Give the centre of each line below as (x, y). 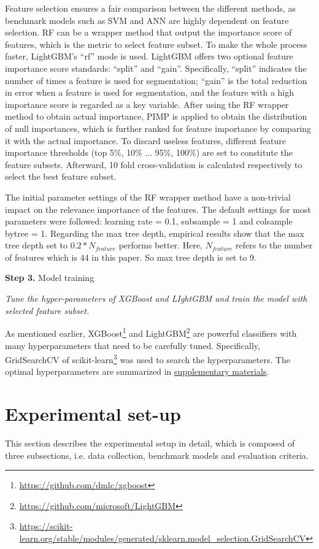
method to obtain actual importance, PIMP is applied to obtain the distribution (156, 116)
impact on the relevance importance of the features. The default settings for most (158, 209)
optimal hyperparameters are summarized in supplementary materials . (137, 371)
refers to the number (274, 245)
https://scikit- (46, 526)
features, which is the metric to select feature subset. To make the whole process (156, 44)
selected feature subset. (47, 310)
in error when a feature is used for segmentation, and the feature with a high (150, 92)
